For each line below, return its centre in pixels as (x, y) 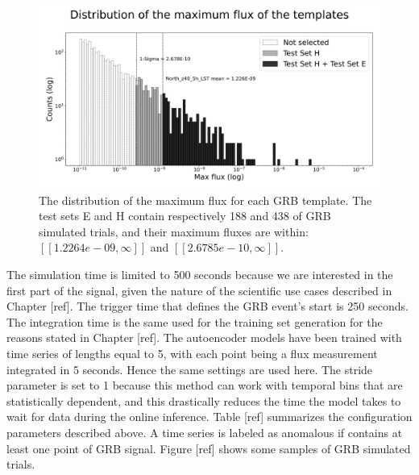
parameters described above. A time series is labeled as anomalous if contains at (205, 432)
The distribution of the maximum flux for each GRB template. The (205, 200)
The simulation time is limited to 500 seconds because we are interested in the (200, 275)
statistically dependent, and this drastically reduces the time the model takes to (204, 400)
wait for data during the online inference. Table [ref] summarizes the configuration (209, 417)
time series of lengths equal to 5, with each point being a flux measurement (192, 354)
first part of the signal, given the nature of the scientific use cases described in (199, 290)
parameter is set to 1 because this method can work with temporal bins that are (205, 385)
